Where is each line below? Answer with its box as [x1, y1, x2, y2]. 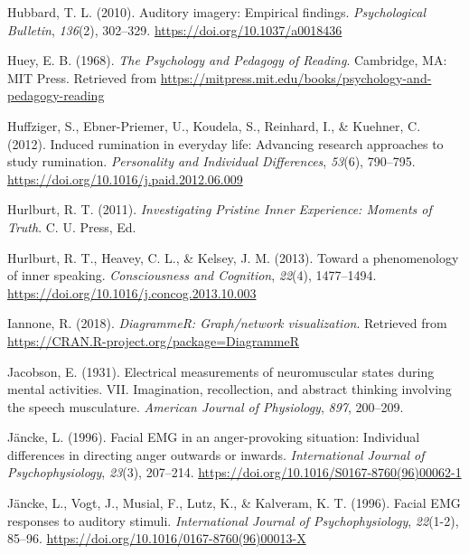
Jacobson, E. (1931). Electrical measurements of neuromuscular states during [7, 362, 435, 380]
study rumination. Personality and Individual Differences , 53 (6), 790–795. [7, 152, 416, 171]
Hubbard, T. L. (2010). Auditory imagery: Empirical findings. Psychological [7, 3, 426, 21]
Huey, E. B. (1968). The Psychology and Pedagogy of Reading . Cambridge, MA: [7, 51, 447, 70]
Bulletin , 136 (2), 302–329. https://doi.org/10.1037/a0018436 [7, 20, 342, 39]
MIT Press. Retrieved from [7, 68, 157, 87]
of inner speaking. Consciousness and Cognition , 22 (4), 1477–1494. [7, 266, 377, 285]
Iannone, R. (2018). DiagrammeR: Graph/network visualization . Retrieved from [7, 314, 447, 333]
